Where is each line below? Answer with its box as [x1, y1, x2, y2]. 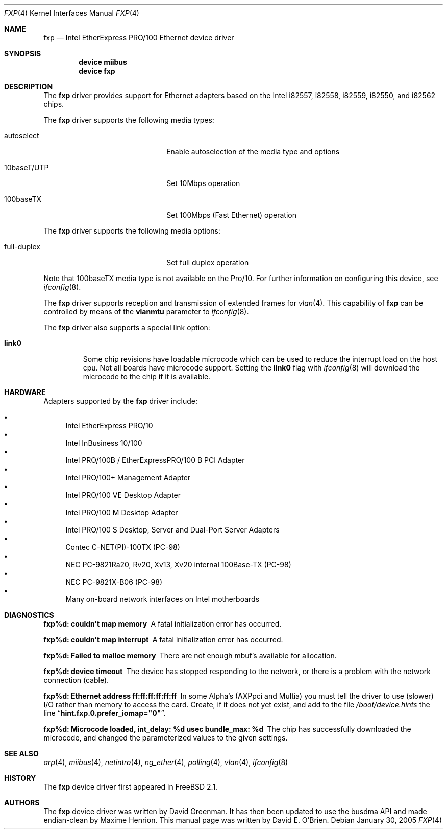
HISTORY [4, 774, 36, 782]
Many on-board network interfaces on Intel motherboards [65, 595, 260, 604]
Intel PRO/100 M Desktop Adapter [65, 508, 178, 517]
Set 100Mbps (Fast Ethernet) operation [166, 211, 297, 219]
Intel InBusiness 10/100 [65, 438, 142, 447]
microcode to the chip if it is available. [83, 372, 211, 381]
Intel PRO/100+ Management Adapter [65, 473, 191, 482]
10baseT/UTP [4, 163, 49, 172]
